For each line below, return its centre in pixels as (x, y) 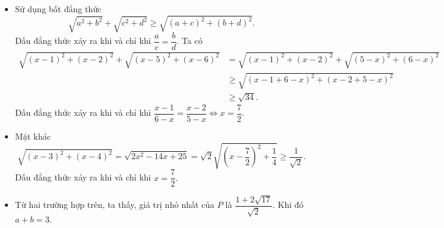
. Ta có (189, 41)
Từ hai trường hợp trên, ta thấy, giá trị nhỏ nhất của (115, 205)
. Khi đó (288, 205)
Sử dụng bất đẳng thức (58, 9)
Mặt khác (33, 136)
